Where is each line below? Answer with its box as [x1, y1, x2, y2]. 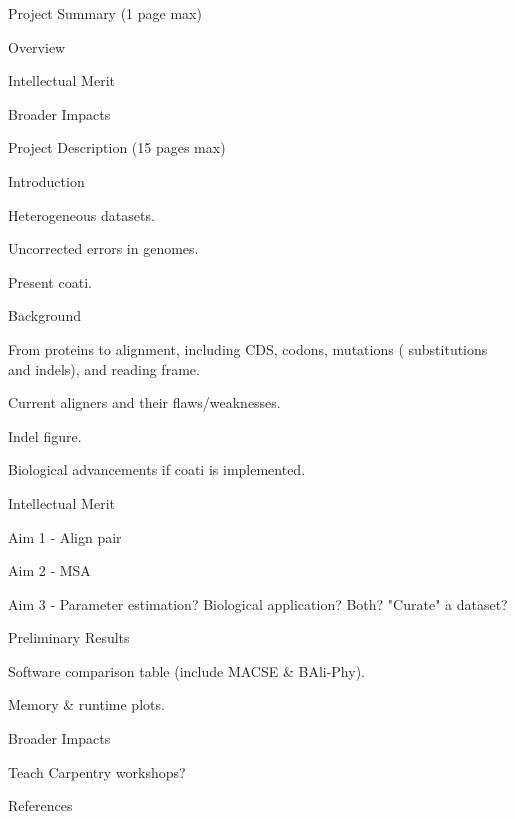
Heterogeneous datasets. [8, 204, 155, 225]
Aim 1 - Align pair [8, 526, 122, 547]
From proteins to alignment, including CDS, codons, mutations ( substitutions [8, 338, 488, 359]
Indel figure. [8, 425, 82, 446]
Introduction [8, 170, 85, 191]
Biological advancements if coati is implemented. [8, 459, 306, 480]
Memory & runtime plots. [8, 694, 165, 715]
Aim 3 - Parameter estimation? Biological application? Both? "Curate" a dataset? [8, 593, 508, 614]
